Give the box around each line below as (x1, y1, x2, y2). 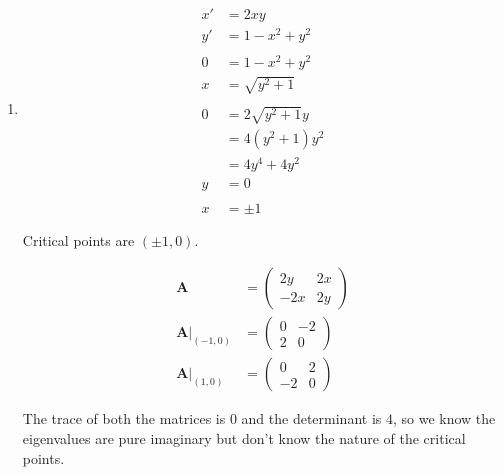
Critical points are (22, 229, 135, 250)
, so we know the (392, 408, 496, 429)
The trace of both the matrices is (22, 408, 226, 429)
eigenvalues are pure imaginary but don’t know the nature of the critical (22, 427, 466, 448)
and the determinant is (241, 408, 382, 429)
